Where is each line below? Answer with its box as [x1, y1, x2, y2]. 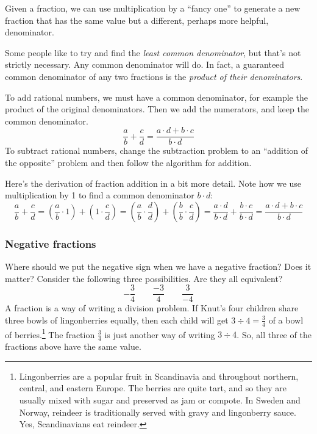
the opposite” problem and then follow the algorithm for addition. [5, 156, 252, 168]
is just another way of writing [104, 328, 215, 341]
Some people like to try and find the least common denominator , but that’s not [5, 46, 301, 59]
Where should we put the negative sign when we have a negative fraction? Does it [5, 260, 312, 272]
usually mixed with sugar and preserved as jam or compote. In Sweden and [19, 393, 301, 406]
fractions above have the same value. [5, 340, 141, 353]
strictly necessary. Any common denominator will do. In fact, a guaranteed [5, 58, 285, 71]
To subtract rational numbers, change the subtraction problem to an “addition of [5, 144, 308, 157]
